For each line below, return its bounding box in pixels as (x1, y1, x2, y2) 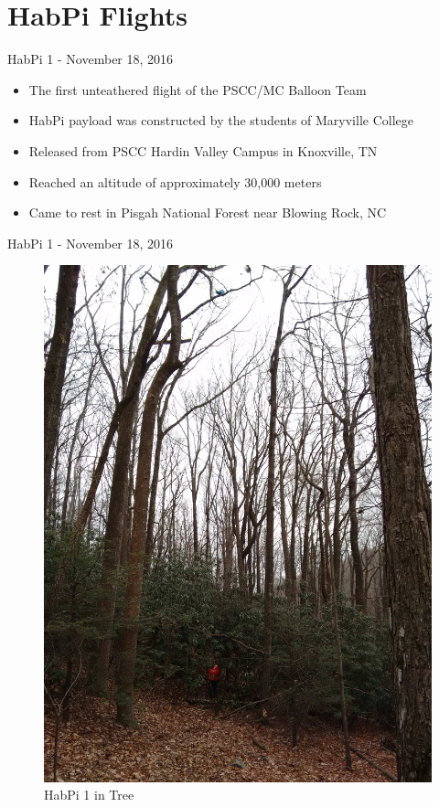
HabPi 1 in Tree (44, 785, 134, 804)
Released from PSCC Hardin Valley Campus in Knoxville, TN (28, 141, 378, 160)
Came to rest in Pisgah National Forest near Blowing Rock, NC (28, 203, 387, 222)
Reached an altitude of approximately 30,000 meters (28, 172, 322, 191)
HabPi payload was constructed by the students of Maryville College (28, 111, 413, 130)
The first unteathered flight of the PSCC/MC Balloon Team (28, 80, 367, 99)
